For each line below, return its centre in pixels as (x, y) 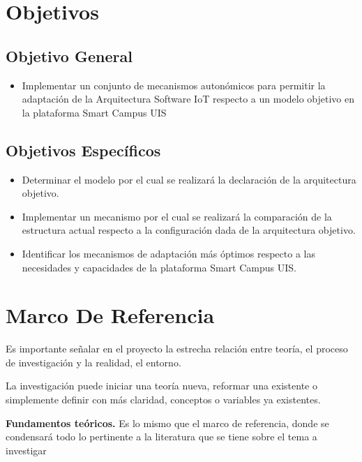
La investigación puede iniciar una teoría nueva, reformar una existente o (161, 386)
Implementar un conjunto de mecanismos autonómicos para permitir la (174, 85)
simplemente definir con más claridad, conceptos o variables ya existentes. (163, 400)
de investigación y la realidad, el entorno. (93, 362)
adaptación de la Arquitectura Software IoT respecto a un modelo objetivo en (188, 99)
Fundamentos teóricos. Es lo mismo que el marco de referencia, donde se (167, 423)
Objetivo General (69, 55)
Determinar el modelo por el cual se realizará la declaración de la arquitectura (189, 179)
